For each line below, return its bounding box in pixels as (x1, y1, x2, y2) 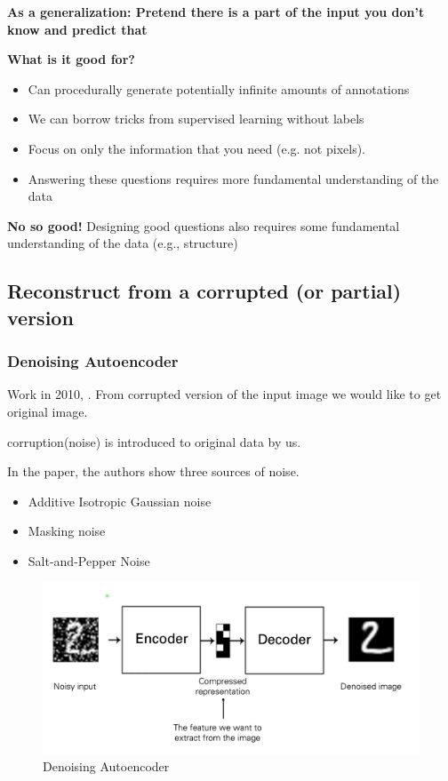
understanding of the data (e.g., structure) (7, 234, 238, 252)
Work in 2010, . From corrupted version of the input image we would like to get (7, 385, 442, 403)
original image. (7, 402, 88, 420)
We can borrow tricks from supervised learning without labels (28, 109, 364, 128)
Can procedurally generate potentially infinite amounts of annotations (28, 79, 410, 98)
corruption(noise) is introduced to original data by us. (7, 432, 301, 450)
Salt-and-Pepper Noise (28, 551, 150, 570)
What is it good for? (7, 50, 135, 68)
